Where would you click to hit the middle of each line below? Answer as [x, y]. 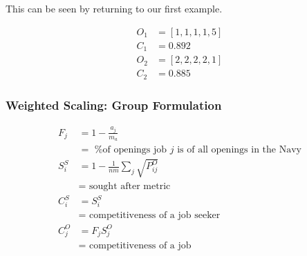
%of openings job [131, 150]
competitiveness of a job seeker [155, 215]
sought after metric [130, 186]
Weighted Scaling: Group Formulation [114, 105]
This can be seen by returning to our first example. [114, 8]
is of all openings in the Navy [239, 150]
